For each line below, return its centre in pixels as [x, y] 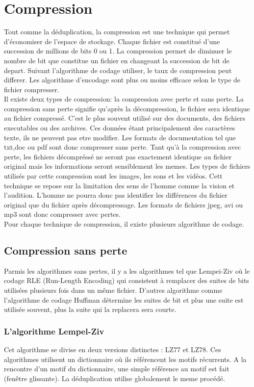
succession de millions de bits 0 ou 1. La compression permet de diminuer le [118, 51]
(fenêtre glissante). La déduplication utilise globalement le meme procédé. [114, 378]
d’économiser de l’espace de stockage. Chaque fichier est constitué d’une [112, 41]
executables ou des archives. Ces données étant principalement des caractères [120, 128]
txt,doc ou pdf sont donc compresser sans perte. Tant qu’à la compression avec [122, 147]
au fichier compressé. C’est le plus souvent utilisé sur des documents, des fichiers [125, 118]
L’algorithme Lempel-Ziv [54, 331]
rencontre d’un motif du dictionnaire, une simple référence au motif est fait [117, 369]
